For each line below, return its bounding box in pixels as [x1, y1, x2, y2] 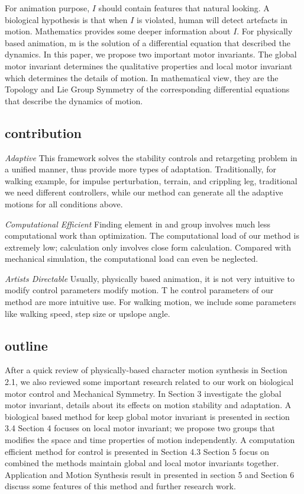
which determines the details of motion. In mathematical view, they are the [5, 71, 279, 84]
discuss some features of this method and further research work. [5, 480, 236, 492]
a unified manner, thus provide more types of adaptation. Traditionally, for [5, 163, 276, 175]
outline [5, 336, 48, 354]
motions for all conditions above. [5, 197, 123, 210]
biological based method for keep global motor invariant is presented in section [5, 410, 290, 422]
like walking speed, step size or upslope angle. [5, 307, 170, 319]
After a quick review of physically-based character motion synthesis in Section [5, 364, 287, 376]
